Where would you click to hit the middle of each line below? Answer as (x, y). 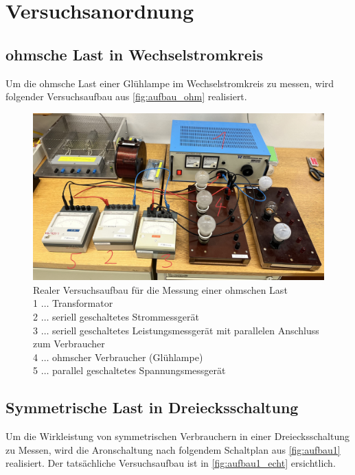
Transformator (83, 303)
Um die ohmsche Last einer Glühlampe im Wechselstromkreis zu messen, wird (170, 83)
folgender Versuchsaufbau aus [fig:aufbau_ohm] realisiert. (126, 96)
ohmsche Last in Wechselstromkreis (134, 54)
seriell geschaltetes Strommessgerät (126, 317)
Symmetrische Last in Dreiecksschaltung (152, 407)
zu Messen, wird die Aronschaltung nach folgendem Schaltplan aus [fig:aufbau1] (173, 449)
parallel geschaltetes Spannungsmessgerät (139, 370)
